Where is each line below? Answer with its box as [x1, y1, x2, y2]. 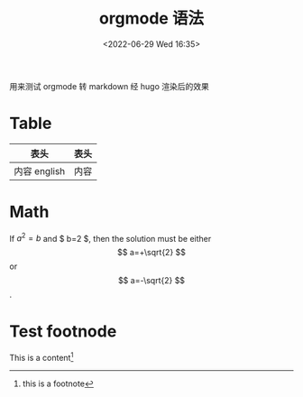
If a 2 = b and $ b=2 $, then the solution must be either [9, 231, 212, 244]
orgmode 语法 [98, 8, 205, 29]
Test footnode [9, 321, 117, 341]
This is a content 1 [9, 351, 74, 364]
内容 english [14, 164, 66, 177]
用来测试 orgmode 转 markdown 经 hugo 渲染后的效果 [9, 80, 209, 91]
